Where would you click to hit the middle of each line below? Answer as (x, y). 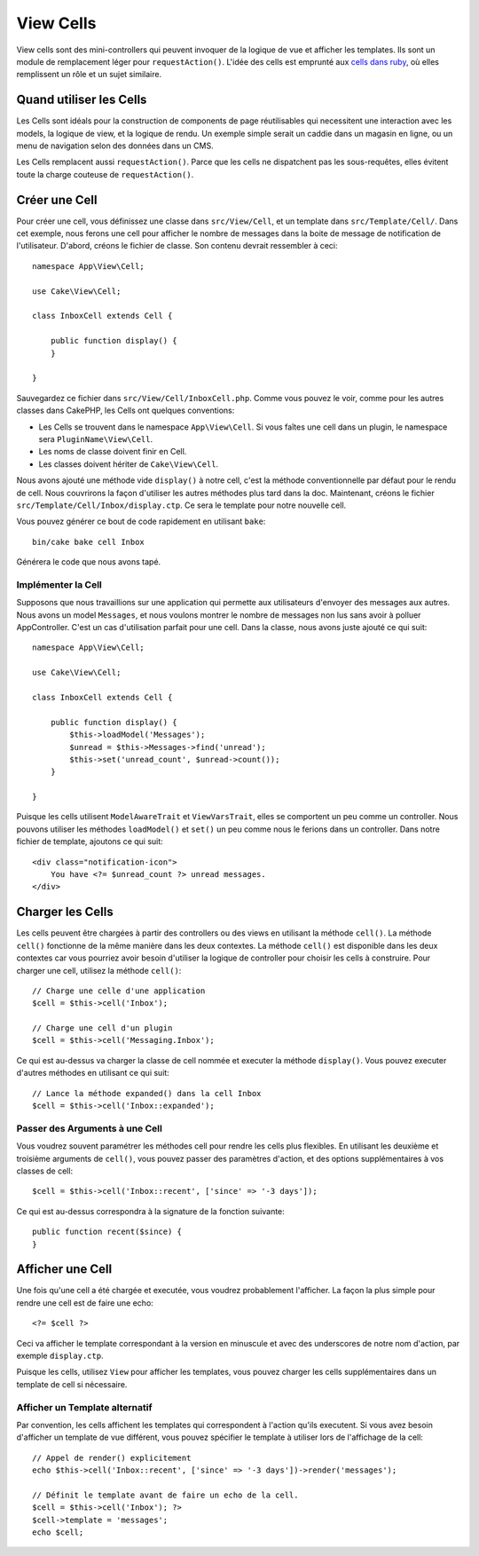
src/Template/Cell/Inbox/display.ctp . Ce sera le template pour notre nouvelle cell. (181, 505)
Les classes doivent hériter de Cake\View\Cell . (129, 464)
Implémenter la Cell (59, 584)
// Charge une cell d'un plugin (102, 1028)
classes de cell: (45, 1171)
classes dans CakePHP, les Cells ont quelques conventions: (126, 411)
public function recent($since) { (107, 1232)
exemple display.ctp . (60, 1355)
